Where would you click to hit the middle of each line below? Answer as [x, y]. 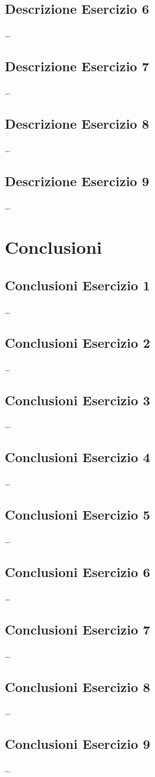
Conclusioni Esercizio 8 [77, 686]
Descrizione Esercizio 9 [77, 180]
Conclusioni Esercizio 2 [77, 342]
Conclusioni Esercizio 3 [77, 400]
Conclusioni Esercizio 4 [77, 457]
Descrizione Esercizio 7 [77, 66]
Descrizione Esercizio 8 [77, 123]
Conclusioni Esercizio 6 [77, 571]
